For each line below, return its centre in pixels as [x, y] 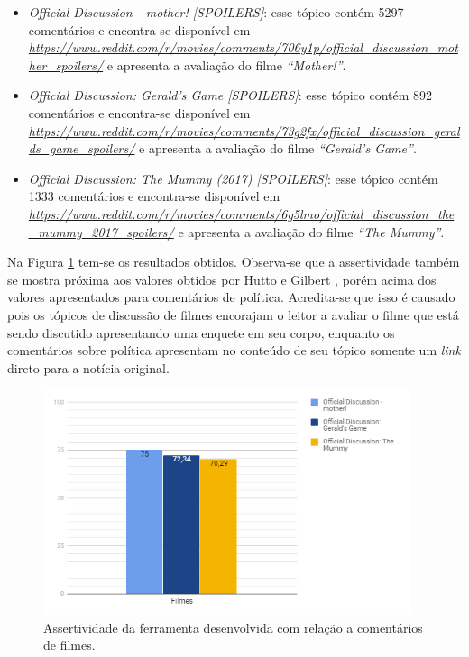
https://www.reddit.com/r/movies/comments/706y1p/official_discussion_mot [243, 47]
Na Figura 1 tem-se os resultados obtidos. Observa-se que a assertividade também [234, 262]
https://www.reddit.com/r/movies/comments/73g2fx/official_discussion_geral [244, 130]
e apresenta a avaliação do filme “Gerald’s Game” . [278, 148]
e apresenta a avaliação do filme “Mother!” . [226, 64]
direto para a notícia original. [88, 367]
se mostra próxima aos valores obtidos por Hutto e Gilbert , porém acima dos [222, 279]
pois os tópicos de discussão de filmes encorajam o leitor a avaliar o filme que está [233, 314]
